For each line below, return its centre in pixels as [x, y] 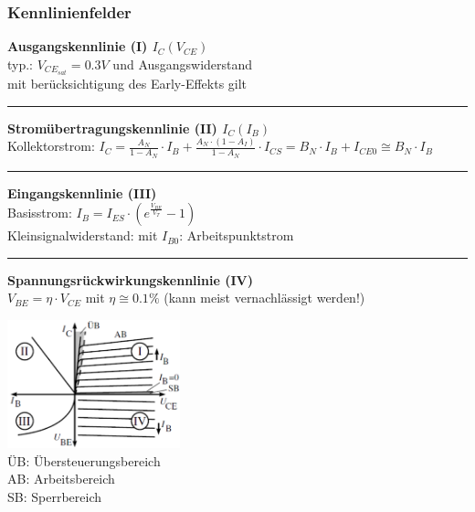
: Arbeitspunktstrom [237, 235]
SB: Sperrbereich [54, 496]
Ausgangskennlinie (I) [78, 46]
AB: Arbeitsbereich [61, 479]
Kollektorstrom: [51, 146]
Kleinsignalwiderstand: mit [83, 235]
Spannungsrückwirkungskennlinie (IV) [130, 279]
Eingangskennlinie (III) [82, 192]
